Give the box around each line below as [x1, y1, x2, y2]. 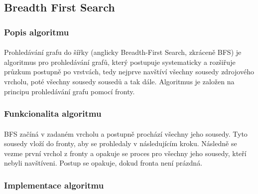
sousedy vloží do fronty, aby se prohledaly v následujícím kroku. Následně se [4, 138, 237, 149]
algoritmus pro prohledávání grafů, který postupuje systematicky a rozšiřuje [4, 56, 236, 67]
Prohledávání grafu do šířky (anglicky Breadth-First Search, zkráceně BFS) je [4, 47, 242, 57]
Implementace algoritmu [4, 179, 104, 191]
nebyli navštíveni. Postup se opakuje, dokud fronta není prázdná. [4, 158, 203, 168]
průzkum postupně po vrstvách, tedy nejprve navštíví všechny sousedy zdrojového [4, 66, 254, 77]
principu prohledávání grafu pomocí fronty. [4, 86, 135, 96]
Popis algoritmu [4, 25, 69, 38]
